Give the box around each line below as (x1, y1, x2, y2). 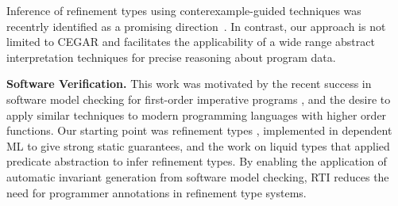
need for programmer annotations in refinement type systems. (6, 184, 307, 200)
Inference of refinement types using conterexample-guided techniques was (6, 2, 361, 18)
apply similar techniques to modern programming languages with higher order (6, 106, 387, 123)
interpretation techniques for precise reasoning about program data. (6, 48, 336, 65)
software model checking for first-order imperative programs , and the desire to (6, 90, 391, 107)
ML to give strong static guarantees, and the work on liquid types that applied (6, 137, 390, 154)
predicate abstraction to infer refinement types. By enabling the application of (6, 153, 387, 170)
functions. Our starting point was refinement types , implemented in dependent (6, 122, 392, 139)
